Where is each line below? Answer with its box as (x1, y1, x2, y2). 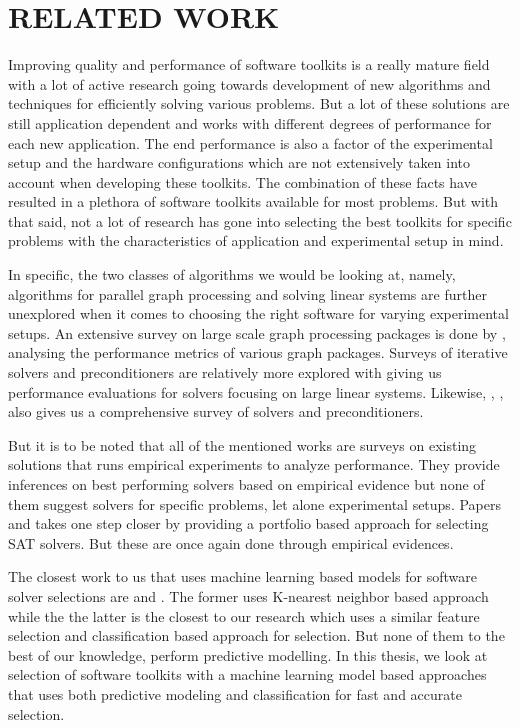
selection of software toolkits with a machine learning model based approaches (8, 664, 487, 685)
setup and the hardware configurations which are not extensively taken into (8, 152, 471, 173)
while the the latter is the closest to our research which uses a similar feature (8, 605, 480, 626)
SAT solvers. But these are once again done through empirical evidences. (8, 532, 454, 553)
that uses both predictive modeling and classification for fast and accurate (8, 683, 462, 704)
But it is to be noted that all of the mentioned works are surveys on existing (8, 434, 477, 455)
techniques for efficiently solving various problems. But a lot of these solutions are (8, 93, 510, 114)
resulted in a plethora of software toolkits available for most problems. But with (8, 191, 498, 212)
